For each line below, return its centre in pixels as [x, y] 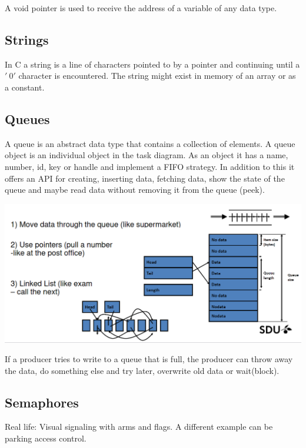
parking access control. [46, 438]
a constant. [25, 87]
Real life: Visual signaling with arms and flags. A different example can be [139, 427]
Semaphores [42, 402]
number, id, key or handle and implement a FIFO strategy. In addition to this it [150, 166]
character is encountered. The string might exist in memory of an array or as [157, 76]
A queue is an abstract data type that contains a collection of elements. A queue [150, 143]
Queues [27, 118]
